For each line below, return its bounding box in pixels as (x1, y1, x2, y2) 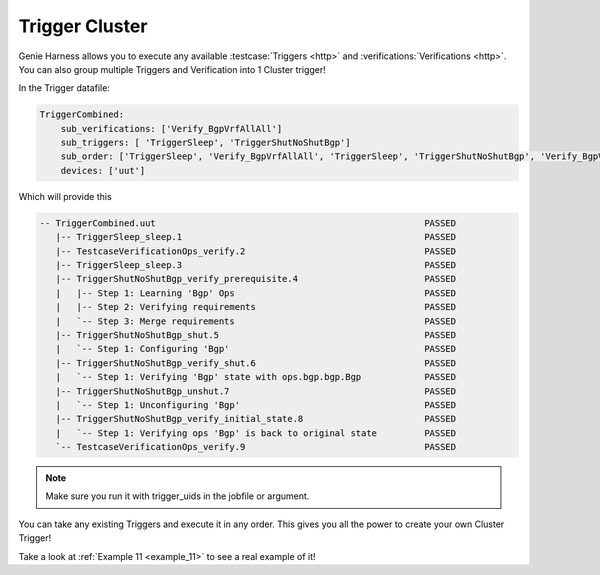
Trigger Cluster (18, 15, 148, 37)
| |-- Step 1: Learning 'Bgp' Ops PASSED (55, 287, 457, 299)
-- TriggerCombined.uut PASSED (39, 217, 457, 229)
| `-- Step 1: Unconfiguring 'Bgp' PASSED (55, 399, 457, 410)
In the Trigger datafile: (18, 82, 110, 94)
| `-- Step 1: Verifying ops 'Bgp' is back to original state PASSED (55, 427, 457, 439)
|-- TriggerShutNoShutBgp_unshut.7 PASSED (55, 385, 457, 397)
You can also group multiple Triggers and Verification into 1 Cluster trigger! (18, 63, 327, 75)
